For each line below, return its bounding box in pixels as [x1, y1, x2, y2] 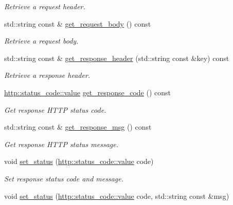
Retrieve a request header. [4, 1, 85, 11]
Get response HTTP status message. [4, 138, 118, 149]
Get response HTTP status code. [4, 104, 106, 115]
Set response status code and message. [4, 173, 124, 183]
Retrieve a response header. [4, 70, 91, 80]
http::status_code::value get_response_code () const [4, 87, 171, 97]
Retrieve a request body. [4, 35, 79, 46]
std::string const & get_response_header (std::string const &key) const [4, 52, 229, 63]
